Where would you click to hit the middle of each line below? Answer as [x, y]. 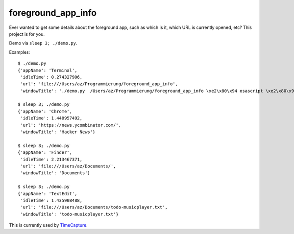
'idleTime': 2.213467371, [51, 159]
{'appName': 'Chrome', [45, 111]
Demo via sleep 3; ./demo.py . [43, 43]
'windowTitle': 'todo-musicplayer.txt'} [69, 214]
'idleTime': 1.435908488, [51, 200]
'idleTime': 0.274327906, [51, 77]
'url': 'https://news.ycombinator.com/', [71, 125]
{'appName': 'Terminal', [48, 70]
